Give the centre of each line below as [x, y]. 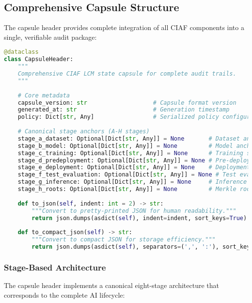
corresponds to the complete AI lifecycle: [64, 295]
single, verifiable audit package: [50, 37]
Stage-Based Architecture [55, 267]
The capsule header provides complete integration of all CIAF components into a [124, 27]
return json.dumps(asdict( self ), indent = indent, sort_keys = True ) [139, 218]
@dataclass [21, 52]
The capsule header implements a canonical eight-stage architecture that [112, 285]
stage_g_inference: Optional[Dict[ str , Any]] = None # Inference [132, 182]
